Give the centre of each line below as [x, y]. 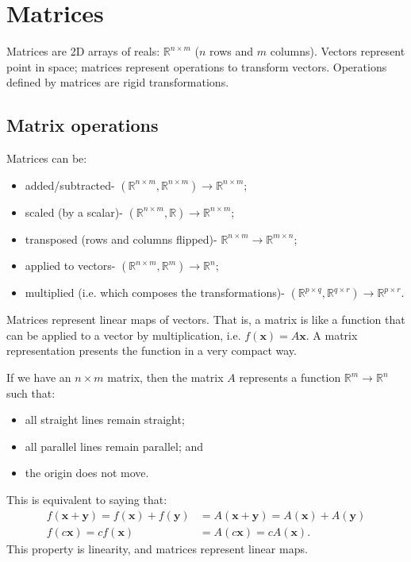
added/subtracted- [70, 185]
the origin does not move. [87, 473]
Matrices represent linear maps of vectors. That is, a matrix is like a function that [206, 319]
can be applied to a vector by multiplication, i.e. [124, 335]
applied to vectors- [70, 266]
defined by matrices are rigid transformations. [118, 82]
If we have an [39, 377]
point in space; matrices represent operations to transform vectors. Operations [197, 66]
